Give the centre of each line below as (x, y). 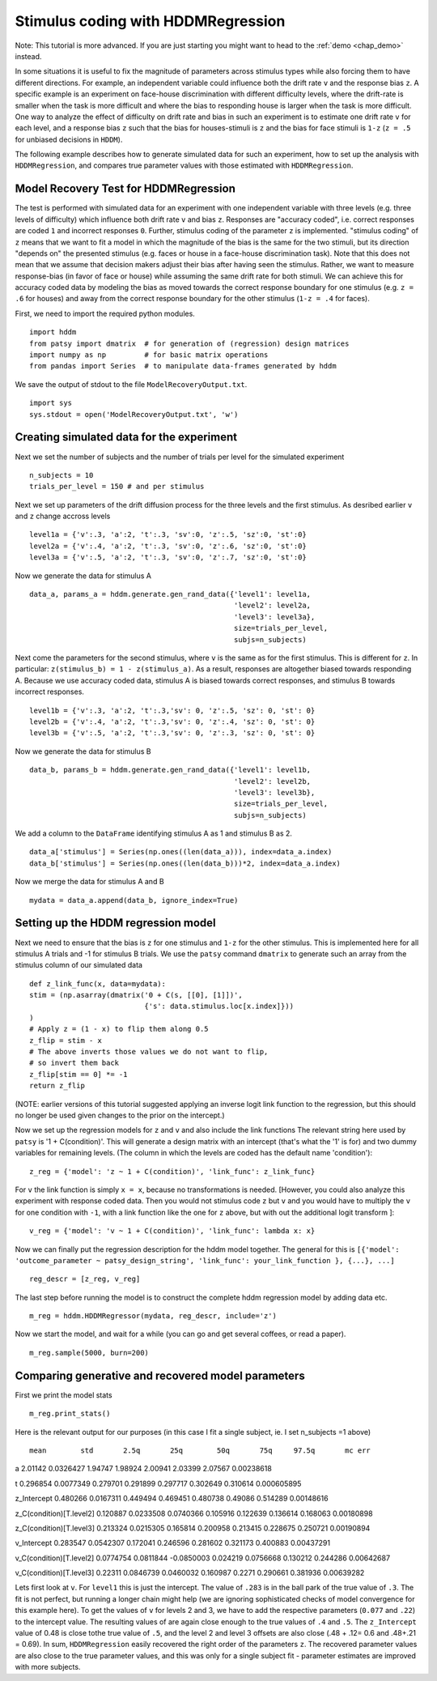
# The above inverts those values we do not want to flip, (149, 1052)
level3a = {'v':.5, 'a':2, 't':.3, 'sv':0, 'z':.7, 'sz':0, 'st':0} (168, 557)
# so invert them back (74, 1063)
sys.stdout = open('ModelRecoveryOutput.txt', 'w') (134, 414)
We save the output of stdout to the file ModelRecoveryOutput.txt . (131, 384)
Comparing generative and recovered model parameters (160, 1375)
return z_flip (57, 1086)
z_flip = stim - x (66, 1040)
